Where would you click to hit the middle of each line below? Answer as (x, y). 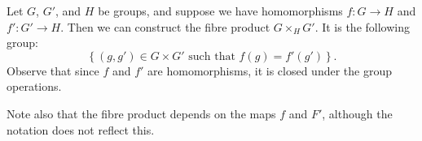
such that (212, 56)
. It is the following (362, 26)
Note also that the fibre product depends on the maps (141, 113)
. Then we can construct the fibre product (165, 26)
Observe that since (53, 70)
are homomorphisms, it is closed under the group (270, 70)
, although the (357, 113)
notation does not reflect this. (81, 129)
